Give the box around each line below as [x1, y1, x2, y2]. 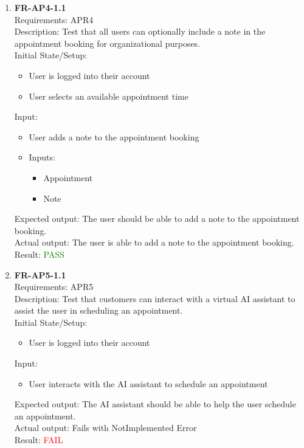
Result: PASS [14, 247, 64, 260]
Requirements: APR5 [14, 280, 94, 293]
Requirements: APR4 [14, 13, 94, 26]
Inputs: [29, 151, 55, 164]
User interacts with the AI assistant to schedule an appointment [29, 377, 268, 390]
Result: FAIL [14, 433, 63, 446]
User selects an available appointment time [29, 89, 188, 102]
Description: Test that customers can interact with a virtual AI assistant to [14, 292, 295, 305]
